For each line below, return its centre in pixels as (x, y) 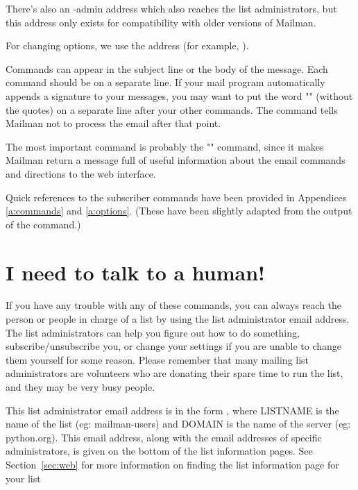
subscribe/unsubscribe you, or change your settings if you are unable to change (174, 346)
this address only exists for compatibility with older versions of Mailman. (161, 22)
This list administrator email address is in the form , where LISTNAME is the (172, 410)
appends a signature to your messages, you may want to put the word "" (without (179, 95)
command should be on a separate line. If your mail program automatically (165, 82)
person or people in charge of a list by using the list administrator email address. (178, 319)
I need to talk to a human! (135, 272)
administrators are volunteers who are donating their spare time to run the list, (174, 373)
